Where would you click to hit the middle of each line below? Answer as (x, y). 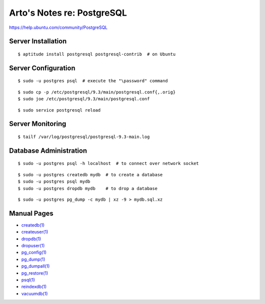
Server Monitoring (38, 124)
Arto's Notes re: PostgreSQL (68, 13)
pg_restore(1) (35, 273)
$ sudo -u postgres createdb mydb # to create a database (90, 175)
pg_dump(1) (33, 259)
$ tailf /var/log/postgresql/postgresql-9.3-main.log (84, 137)
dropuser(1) (33, 245)
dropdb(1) (31, 239)
